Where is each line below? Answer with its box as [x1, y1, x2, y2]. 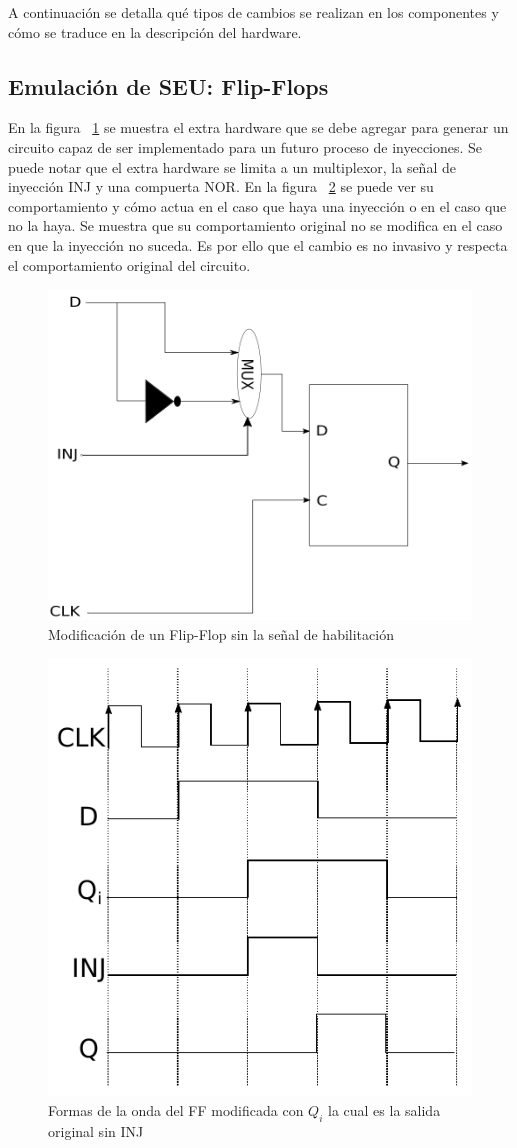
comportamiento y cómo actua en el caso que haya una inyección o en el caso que [8, 195, 507, 216]
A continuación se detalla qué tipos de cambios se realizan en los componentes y [8, 2, 499, 22]
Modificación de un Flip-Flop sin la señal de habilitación [48, 623, 394, 644]
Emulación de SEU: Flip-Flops [8, 70, 329, 101]
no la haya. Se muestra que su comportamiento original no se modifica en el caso [8, 215, 503, 236]
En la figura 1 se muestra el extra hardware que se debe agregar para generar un [8, 117, 509, 138]
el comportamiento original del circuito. [8, 254, 251, 275]
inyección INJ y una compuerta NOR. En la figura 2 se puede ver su [8, 176, 434, 197]
